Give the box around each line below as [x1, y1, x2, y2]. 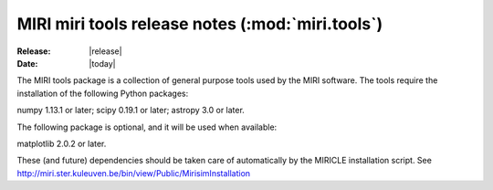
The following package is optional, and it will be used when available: [16, 121, 278, 132]
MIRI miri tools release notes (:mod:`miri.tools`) [16, 14, 383, 34]
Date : [16, 58, 38, 69]
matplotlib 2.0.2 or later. [16, 138, 107, 149]
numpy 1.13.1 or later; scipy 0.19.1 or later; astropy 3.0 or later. [16, 105, 246, 116]
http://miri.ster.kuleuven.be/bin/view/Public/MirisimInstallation [16, 167, 251, 178]
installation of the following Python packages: [16, 88, 189, 99]
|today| [89, 58, 116, 69]
